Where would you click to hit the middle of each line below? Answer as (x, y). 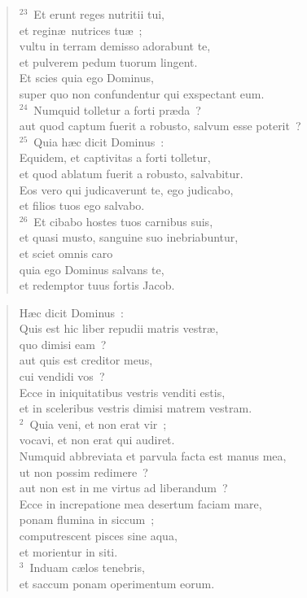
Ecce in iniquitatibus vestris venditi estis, (122, 392)
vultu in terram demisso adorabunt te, (115, 46)
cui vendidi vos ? (62, 376)
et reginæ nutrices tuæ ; (81, 30)
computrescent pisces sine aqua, (98, 535)
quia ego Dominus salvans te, (92, 269)
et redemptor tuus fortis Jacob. (97, 285)
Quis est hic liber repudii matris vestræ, (119, 328)
